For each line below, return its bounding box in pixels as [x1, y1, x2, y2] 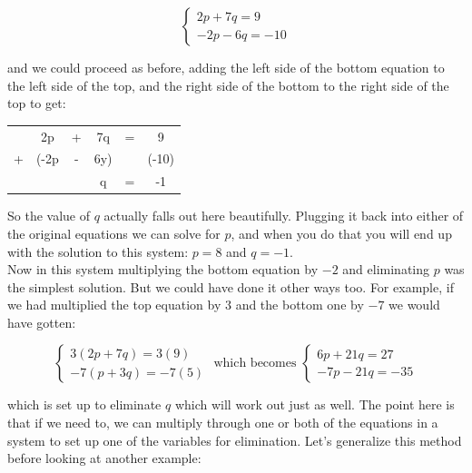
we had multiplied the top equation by [7, 295, 221, 314]
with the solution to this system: [7, 241, 189, 261]
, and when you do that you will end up [231, 223, 452, 242]
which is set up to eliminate [7, 395, 162, 414]
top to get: [7, 94, 66, 113]
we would [388, 295, 440, 314]
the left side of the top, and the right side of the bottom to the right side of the [7, 75, 449, 94]
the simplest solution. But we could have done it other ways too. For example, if [7, 277, 454, 296]
